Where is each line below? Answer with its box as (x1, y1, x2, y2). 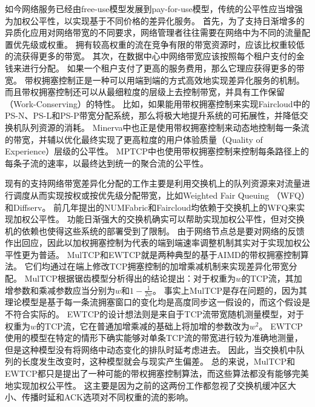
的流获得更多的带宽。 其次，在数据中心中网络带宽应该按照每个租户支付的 (5, 50, 296, 62)
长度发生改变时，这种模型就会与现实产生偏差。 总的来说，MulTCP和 (21, 355, 295, 368)
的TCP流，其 (241, 272, 294, 285)
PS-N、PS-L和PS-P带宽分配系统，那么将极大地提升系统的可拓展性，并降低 (5, 109, 300, 122)
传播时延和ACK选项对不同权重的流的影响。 (21, 391, 194, 403)
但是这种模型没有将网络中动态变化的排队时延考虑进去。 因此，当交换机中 (5, 343, 296, 356)
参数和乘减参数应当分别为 (13, 283, 115, 296)
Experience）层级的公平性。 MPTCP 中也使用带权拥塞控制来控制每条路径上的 (5, 145, 309, 157)
